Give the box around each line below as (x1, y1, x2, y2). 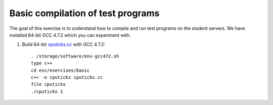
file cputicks (31, 81, 66, 87)
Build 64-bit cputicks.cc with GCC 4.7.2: (22, 41, 106, 47)
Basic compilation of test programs (9, 8, 160, 19)
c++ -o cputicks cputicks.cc (31, 74, 103, 80)
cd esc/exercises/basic (31, 67, 90, 73)
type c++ (31, 61, 53, 66)
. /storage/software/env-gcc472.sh (31, 53, 119, 59)
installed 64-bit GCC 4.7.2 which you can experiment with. (9, 32, 131, 38)
